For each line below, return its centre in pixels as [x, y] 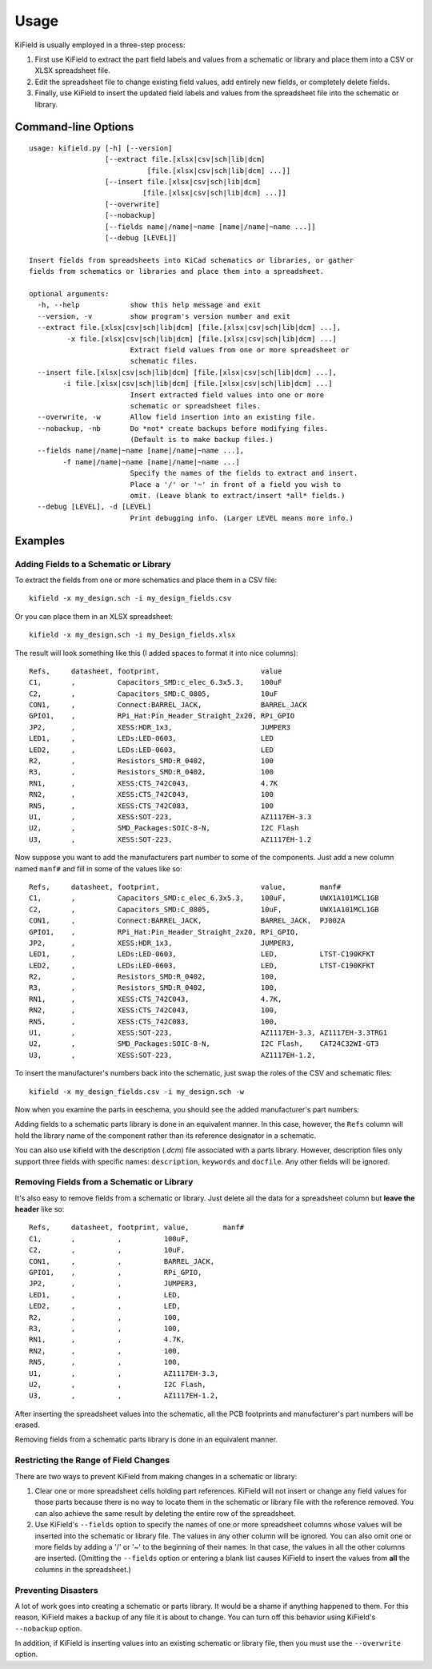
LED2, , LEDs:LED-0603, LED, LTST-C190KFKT [202, 965]
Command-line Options [74, 127]
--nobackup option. [48, 1628]
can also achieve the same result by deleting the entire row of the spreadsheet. [165, 1513]
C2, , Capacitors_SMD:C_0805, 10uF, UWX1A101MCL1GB [204, 909]
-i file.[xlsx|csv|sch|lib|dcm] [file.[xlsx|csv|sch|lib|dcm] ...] [198, 384]
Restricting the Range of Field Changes [92, 1460]
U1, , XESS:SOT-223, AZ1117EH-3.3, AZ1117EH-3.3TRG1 [208, 1033]
